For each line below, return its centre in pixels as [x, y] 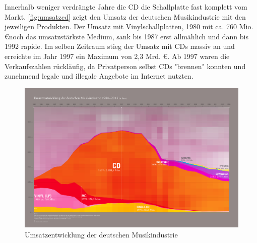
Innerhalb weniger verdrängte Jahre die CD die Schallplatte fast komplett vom [126, 7]
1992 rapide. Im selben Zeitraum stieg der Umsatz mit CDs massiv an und [120, 46]
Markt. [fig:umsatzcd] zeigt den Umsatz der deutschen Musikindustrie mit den [125, 16]
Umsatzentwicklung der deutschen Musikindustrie [101, 234]
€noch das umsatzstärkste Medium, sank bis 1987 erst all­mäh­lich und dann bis [126, 36]
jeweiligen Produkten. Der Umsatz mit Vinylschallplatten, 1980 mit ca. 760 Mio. [129, 26]
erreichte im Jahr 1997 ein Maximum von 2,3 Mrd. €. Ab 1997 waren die [117, 56]
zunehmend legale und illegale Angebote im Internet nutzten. [99, 76]
